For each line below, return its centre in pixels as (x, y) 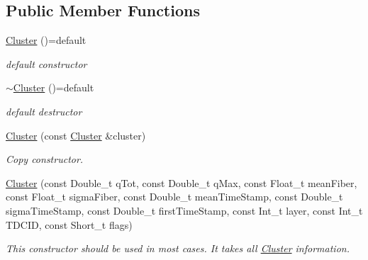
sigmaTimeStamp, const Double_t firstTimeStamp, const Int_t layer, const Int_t (184, 210)
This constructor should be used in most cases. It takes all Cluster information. (178, 248)
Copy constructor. (45, 159)
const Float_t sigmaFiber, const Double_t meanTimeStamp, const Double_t (174, 197)
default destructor (44, 111)
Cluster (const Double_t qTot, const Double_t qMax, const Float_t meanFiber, (182, 182)
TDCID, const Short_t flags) (69, 224)
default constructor (46, 63)
